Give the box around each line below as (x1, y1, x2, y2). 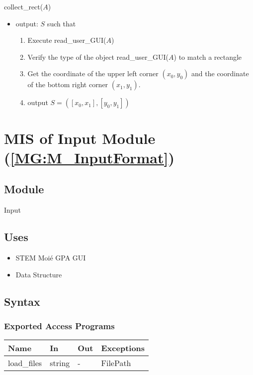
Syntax (4, 293, 40, 309)
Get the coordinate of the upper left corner (27, 68, 159, 79)
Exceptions (101, 342, 145, 354)
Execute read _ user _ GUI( (27, 35, 106, 45)
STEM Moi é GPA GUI (15, 252, 86, 262)
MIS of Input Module (4, 127, 156, 148)
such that (47, 18, 76, 28)
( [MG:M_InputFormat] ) (4, 147, 175, 167)
